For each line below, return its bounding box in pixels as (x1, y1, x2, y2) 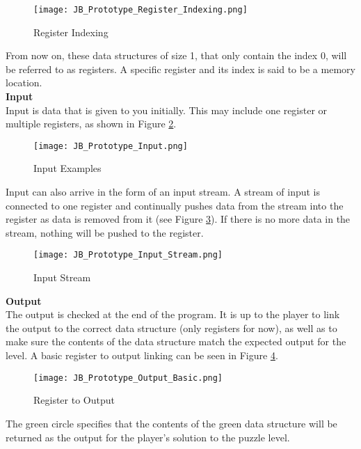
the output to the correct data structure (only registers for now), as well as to (6, 320, 337, 335)
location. (6, 75, 42, 90)
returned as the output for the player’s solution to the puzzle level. (6, 430, 290, 444)
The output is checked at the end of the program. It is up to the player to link (6, 307, 340, 322)
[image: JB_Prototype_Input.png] (33, 141, 188, 151)
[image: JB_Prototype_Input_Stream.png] (33, 250, 223, 260)
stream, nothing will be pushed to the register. (6, 225, 204, 239)
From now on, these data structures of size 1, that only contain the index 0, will (6, 48, 347, 63)
